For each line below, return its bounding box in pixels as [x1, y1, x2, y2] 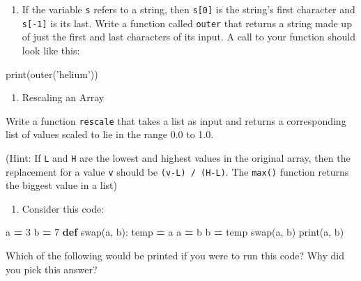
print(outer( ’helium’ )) [6, 66, 98, 81]
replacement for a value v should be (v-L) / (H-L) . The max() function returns [6, 164, 349, 179]
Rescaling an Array [22, 90, 105, 105]
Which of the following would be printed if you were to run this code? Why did [6, 248, 344, 263]
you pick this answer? [6, 261, 98, 276]
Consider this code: [22, 201, 105, 215]
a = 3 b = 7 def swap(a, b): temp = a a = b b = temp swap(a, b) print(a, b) [6, 225, 344, 239]
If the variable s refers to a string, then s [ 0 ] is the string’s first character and [22, 2, 355, 16]
